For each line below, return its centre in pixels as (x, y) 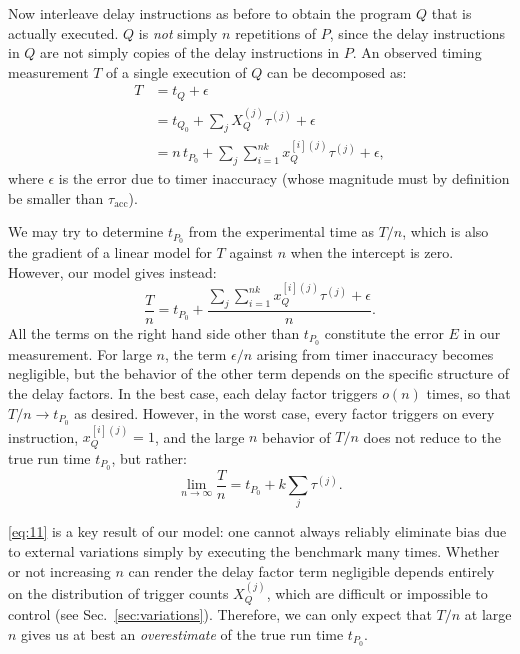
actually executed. (63, 32)
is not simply (178, 32)
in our (482, 333)
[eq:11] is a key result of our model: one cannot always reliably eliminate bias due (257, 531)
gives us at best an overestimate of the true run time (182, 634)
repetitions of (276, 32)
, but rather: (149, 457)
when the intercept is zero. (372, 252)
